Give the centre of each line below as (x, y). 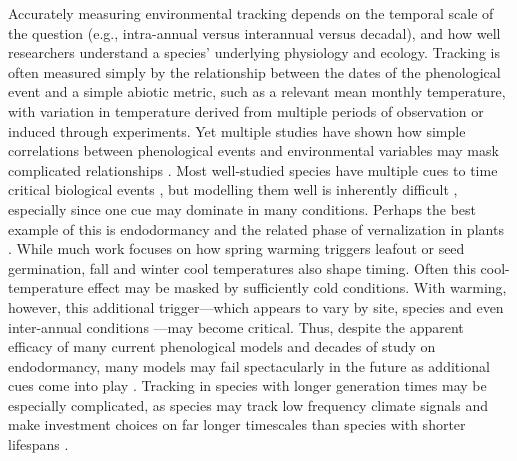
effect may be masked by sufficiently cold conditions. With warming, (297, 287)
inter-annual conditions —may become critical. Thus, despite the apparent (236, 326)
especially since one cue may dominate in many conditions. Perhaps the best (242, 208)
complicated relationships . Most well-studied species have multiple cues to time (253, 169)
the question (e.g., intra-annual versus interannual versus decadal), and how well (254, 32)
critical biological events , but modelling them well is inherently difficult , (233, 189)
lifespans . (38, 444)
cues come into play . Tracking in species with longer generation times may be (247, 385)
